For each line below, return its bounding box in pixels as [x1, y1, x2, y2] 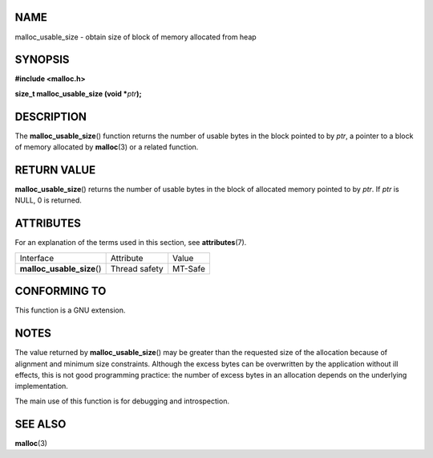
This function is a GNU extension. [14, 305, 126, 315]
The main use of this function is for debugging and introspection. [14, 396, 230, 406]
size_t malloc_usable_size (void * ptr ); [14, 88, 142, 98]
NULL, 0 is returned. [14, 195, 82, 205]
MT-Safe [172, 263, 206, 274]
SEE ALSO [14, 417, 67, 431]
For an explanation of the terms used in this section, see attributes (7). [14, 238, 247, 247]
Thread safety [110, 263, 164, 274]
